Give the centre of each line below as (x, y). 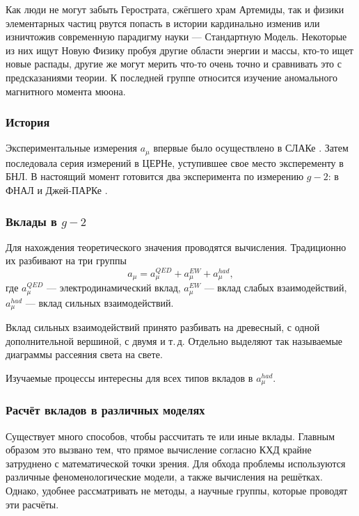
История (28, 122)
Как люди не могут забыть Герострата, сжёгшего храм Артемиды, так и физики (175, 9)
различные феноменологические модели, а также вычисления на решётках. (164, 477)
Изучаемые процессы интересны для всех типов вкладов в (129, 377)
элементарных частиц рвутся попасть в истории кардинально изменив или (163, 23)
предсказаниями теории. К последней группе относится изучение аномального (171, 77)
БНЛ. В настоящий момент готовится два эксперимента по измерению (155, 176)
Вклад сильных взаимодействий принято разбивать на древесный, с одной (163, 327)
